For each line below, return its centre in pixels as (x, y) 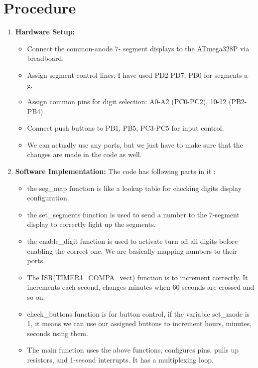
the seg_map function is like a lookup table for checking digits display (134, 188)
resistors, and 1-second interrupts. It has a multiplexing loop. (120, 359)
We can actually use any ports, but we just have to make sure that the (135, 144)
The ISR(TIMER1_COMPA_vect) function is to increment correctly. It (137, 277)
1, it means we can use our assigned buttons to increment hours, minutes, (139, 323)
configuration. (48, 198)
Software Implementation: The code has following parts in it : (115, 171)
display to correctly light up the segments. (91, 224)
